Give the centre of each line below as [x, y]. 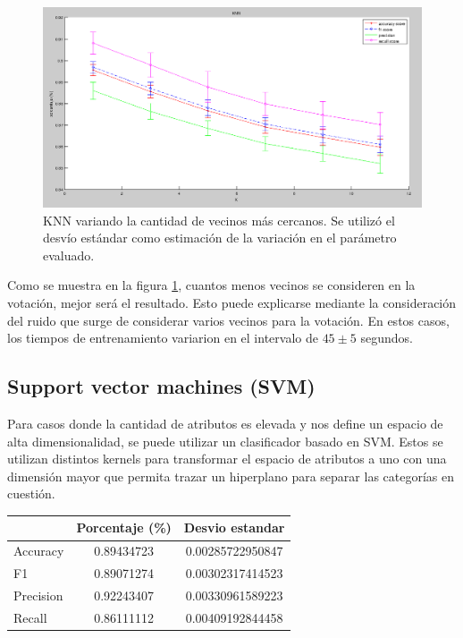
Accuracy [39, 551]
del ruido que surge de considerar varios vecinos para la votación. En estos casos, [228, 320]
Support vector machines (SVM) [161, 386]
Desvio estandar [234, 527]
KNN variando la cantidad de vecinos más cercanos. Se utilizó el [219, 220]
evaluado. [69, 255]
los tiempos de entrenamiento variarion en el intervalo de [163, 338]
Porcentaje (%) [124, 527]
